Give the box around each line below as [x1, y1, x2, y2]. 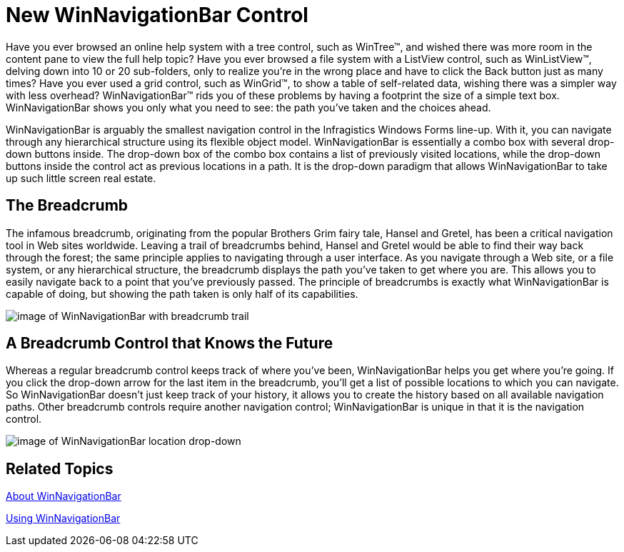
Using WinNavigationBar [6, 512, 121, 525]
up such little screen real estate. [6, 171, 156, 184]
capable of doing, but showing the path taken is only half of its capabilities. [6, 287, 358, 300]
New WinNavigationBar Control [6, 3, 308, 27]
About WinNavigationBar [6, 490, 121, 503]
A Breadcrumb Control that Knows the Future [6, 334, 333, 353]
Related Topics [6, 459, 114, 478]
